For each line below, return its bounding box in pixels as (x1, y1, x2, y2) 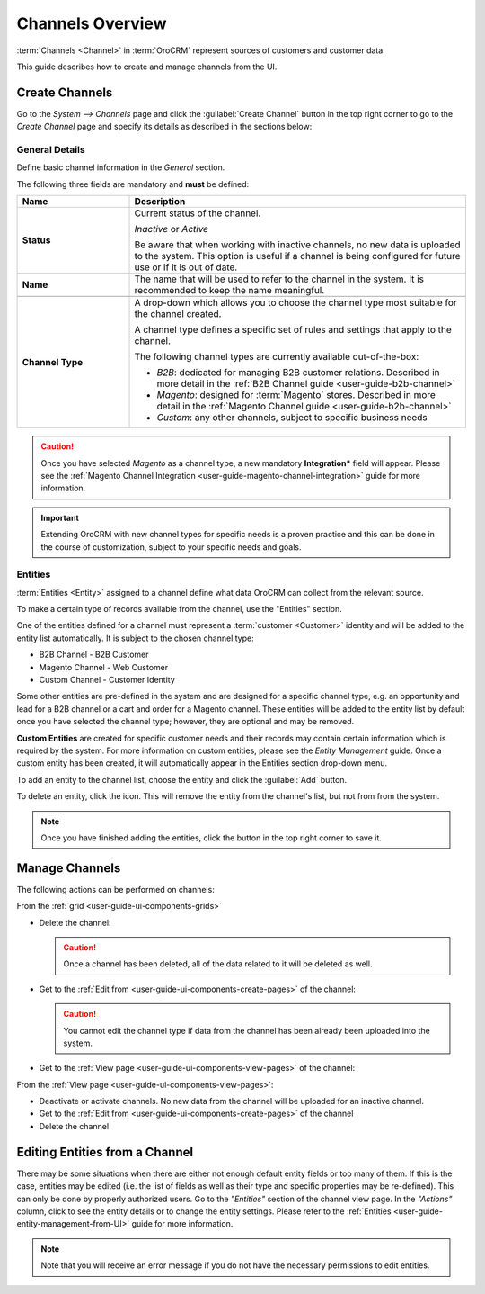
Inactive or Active (134, 223, 209, 236)
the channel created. (134, 308, 222, 320)
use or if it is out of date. (134, 261, 238, 274)
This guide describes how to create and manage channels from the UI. (16, 61, 278, 72)
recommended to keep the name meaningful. (134, 284, 325, 297)
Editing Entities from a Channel (16, 1144, 193, 1160)
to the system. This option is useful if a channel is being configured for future (134, 250, 461, 263)
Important (40, 512, 80, 523)
